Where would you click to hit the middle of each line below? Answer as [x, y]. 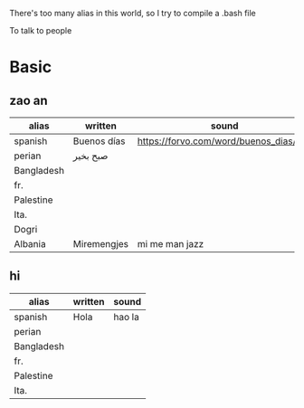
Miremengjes [101, 244]
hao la [127, 317]
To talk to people [41, 30]
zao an [28, 100]
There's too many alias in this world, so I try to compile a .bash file [133, 13]
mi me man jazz [171, 244]
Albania [30, 244]
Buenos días [99, 141]
